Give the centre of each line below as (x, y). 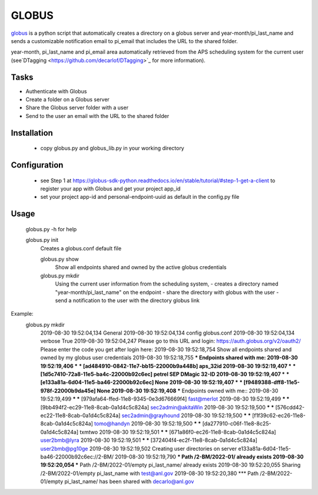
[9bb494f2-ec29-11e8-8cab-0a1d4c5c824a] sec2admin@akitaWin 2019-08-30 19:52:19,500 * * (157, 407)
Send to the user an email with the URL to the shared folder (97, 116)
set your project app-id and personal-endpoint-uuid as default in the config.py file (140, 197)
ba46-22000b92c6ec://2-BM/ (77, 457)
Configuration (37, 165)
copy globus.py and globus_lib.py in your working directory (112, 148)
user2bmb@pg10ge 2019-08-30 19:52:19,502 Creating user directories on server (139, 448)
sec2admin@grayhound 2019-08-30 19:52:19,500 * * (186, 415)
